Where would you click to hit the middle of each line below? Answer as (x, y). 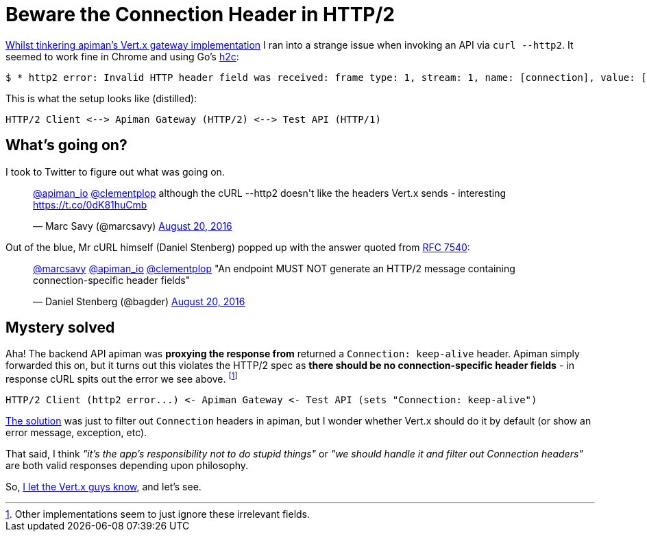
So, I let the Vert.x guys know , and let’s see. (103, 487)
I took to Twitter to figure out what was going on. (115, 171)
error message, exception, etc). (76, 433)
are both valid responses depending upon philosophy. (127, 466)
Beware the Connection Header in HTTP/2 (200, 14)
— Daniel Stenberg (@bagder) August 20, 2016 (139, 301)
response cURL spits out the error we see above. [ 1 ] (122, 378)
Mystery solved (60, 328)
